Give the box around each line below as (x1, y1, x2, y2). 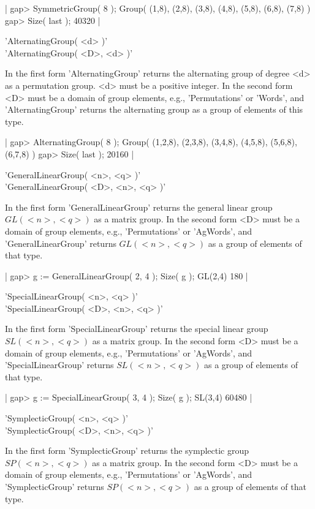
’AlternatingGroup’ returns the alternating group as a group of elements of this (5, 103, 303, 116)
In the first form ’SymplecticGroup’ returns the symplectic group (5, 444, 249, 457)
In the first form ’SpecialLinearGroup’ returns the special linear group (5, 322, 268, 335)
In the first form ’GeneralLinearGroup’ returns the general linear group (5, 200, 273, 213)
